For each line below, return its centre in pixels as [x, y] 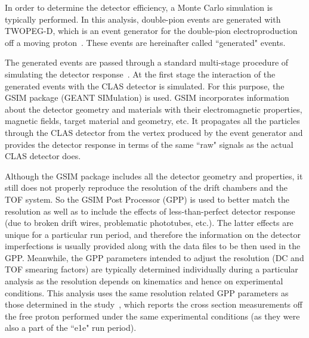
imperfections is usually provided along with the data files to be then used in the [153, 246]
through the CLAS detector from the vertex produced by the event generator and [154, 132]
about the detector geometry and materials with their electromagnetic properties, [154, 109]
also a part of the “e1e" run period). [71, 328]
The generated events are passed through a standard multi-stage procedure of [147, 62]
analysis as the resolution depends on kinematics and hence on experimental [144, 281]
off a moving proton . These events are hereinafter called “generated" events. [145, 42]
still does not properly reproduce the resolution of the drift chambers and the [146, 187]
